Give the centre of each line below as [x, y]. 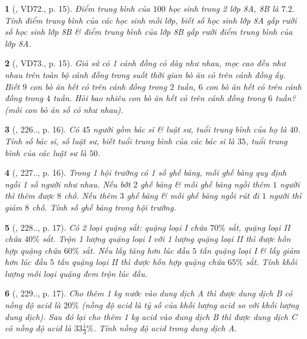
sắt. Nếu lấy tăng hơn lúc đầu [136, 250]
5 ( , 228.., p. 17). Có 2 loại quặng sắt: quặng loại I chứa [106, 227]
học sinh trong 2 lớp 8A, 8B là [223, 8]
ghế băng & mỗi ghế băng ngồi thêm [205, 184]
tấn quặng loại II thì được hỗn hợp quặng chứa [141, 262]
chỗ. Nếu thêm [91, 196]
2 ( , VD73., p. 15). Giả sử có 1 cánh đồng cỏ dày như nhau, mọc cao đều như [145, 63]
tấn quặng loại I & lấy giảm [250, 250]
